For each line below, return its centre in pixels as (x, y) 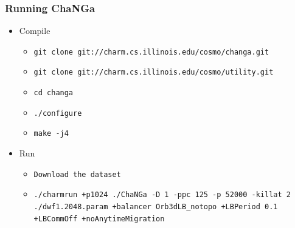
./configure (58, 113)
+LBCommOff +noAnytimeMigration (99, 219)
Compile (35, 31)
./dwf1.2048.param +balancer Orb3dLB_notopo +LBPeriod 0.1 (156, 207)
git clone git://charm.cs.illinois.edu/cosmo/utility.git (154, 72)
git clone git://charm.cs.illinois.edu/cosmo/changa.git (151, 52)
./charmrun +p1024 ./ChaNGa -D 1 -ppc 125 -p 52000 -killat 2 (162, 195)
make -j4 (51, 134)
